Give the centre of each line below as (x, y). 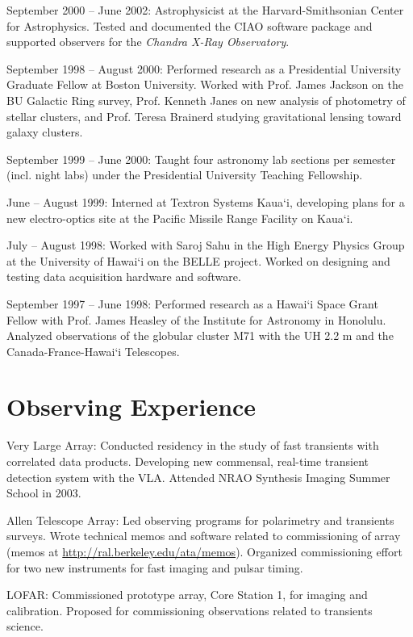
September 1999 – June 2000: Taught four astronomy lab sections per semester (201, 159)
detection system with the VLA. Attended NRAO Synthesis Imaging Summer (198, 477)
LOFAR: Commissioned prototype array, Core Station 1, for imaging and (187, 595)
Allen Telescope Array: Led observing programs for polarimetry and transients (200, 520)
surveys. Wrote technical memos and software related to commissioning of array (204, 536)
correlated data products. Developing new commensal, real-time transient (188, 461)
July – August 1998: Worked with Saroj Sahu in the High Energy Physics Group (206, 245)
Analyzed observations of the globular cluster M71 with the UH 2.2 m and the (200, 335)
